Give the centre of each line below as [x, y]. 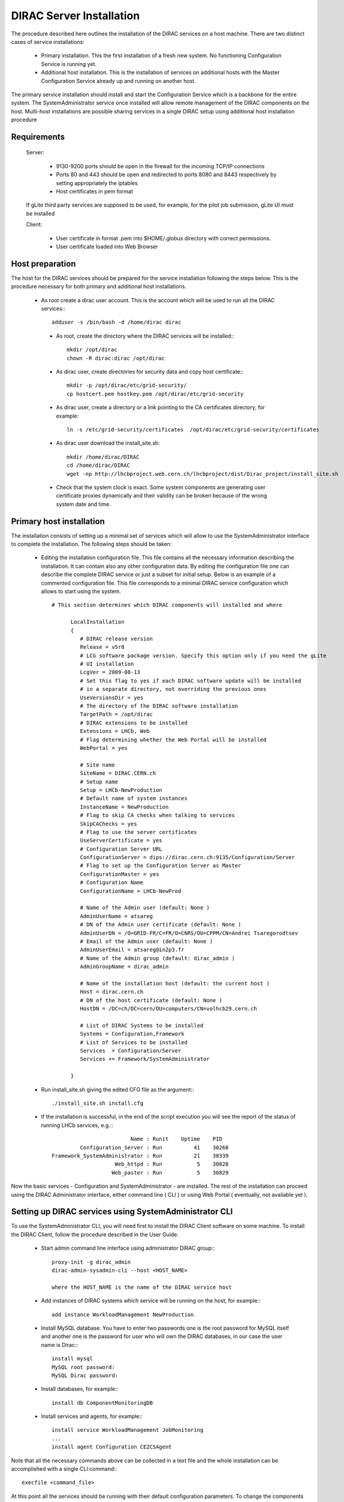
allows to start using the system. [81, 591]
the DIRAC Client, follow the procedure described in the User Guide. [95, 1234]
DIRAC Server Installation [76, 16]
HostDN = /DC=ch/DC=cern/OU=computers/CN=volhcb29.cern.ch [168, 1009]
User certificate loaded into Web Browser [107, 246]
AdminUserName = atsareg [116, 916]
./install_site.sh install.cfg [98, 1103]
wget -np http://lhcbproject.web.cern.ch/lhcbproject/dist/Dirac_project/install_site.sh [203, 474]
